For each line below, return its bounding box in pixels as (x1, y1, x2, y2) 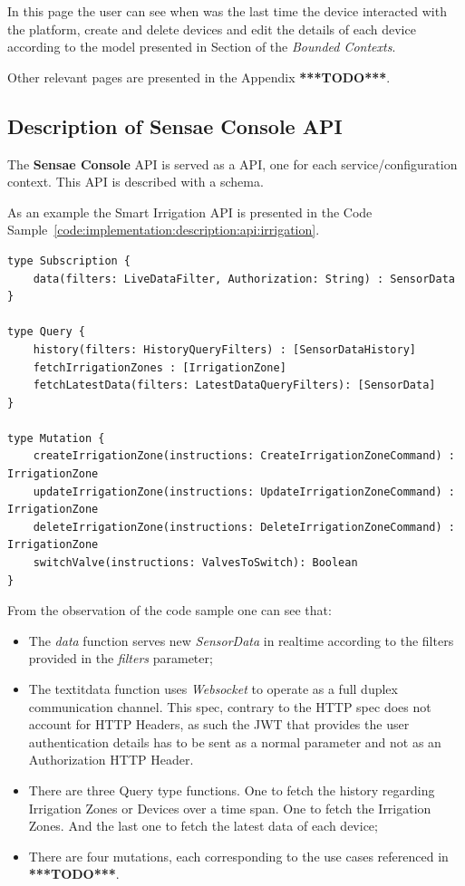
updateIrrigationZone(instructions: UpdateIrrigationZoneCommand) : (33, 485, 455, 498)
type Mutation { (7, 431, 105, 445)
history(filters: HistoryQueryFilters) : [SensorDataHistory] (33, 342, 417, 356)
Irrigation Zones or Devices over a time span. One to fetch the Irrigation (28, 798, 431, 817)
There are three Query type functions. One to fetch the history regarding (28, 780, 435, 799)
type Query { (7, 325, 85, 339)
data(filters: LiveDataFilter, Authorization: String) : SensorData (33, 272, 455, 285)
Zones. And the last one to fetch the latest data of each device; (28, 816, 378, 835)
